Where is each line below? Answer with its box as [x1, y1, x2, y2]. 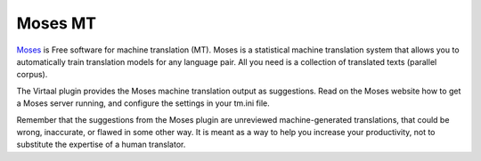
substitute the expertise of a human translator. [16, 139, 186, 150]
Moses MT [16, 13, 97, 33]
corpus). [16, 69, 48, 80]
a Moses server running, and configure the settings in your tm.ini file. [16, 98, 271, 109]
